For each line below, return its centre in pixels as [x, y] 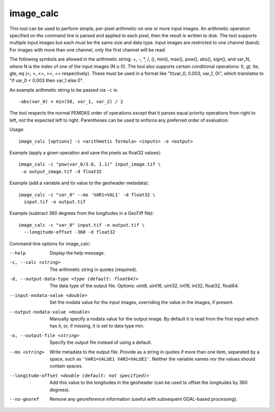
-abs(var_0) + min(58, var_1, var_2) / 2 [71, 102]
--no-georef [24, 399]
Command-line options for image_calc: [50, 243]
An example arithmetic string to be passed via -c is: [64, 90]
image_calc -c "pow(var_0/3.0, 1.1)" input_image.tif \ [90, 164]
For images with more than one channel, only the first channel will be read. [88, 50]
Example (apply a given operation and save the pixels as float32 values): [85, 153]
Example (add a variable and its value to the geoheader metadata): [79, 183]
